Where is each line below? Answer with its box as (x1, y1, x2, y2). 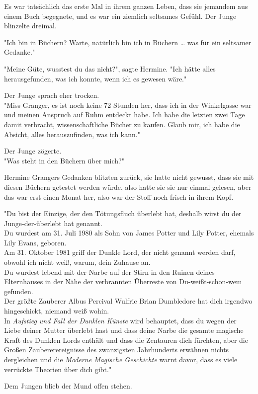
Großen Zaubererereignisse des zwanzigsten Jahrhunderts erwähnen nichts (4, 344, 229, 355)
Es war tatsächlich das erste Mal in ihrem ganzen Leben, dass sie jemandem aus (4, 1, 248, 11)
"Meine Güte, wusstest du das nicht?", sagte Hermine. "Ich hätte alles (4, 63, 216, 74)
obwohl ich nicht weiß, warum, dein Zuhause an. (4, 257, 151, 267)
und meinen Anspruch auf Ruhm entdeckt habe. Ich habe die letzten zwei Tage (4, 109, 245, 120)
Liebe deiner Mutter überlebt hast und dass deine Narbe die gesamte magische (4, 325, 244, 335)
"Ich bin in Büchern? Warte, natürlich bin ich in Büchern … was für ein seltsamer (4, 37, 252, 47)
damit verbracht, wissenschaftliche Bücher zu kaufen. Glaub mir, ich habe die (4, 119, 240, 129)
